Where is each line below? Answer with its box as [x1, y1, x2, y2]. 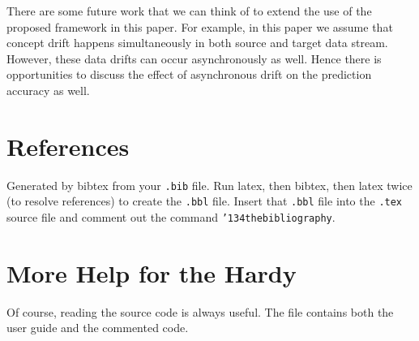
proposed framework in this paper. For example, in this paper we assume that [6, 18, 393, 35]
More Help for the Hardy [6, 256, 297, 289]
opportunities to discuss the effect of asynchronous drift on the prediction [6, 66, 372, 83]
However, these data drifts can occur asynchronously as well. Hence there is [6, 50, 382, 67]
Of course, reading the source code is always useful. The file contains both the [6, 303, 394, 320]
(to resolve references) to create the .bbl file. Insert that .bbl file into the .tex [6, 192, 403, 209]
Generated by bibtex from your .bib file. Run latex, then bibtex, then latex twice [6, 176, 413, 193]
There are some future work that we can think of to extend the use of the [6, 2, 372, 19]
